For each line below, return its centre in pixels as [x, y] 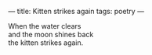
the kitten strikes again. [46, 43]
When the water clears [45, 26]
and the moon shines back [51, 34]
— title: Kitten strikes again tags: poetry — [76, 11]
